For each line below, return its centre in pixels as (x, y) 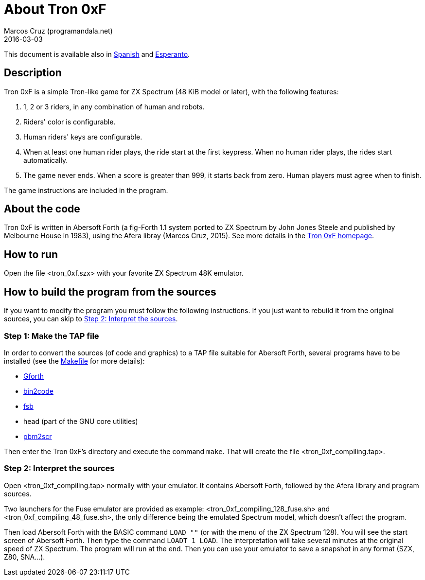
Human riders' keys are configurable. (83, 137)
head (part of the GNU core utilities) (81, 421)
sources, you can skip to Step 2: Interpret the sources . (91, 319)
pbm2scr (38, 436)
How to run (31, 254)
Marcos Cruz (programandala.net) (58, 31)
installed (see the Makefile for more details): (74, 361)
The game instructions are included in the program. (86, 190)
